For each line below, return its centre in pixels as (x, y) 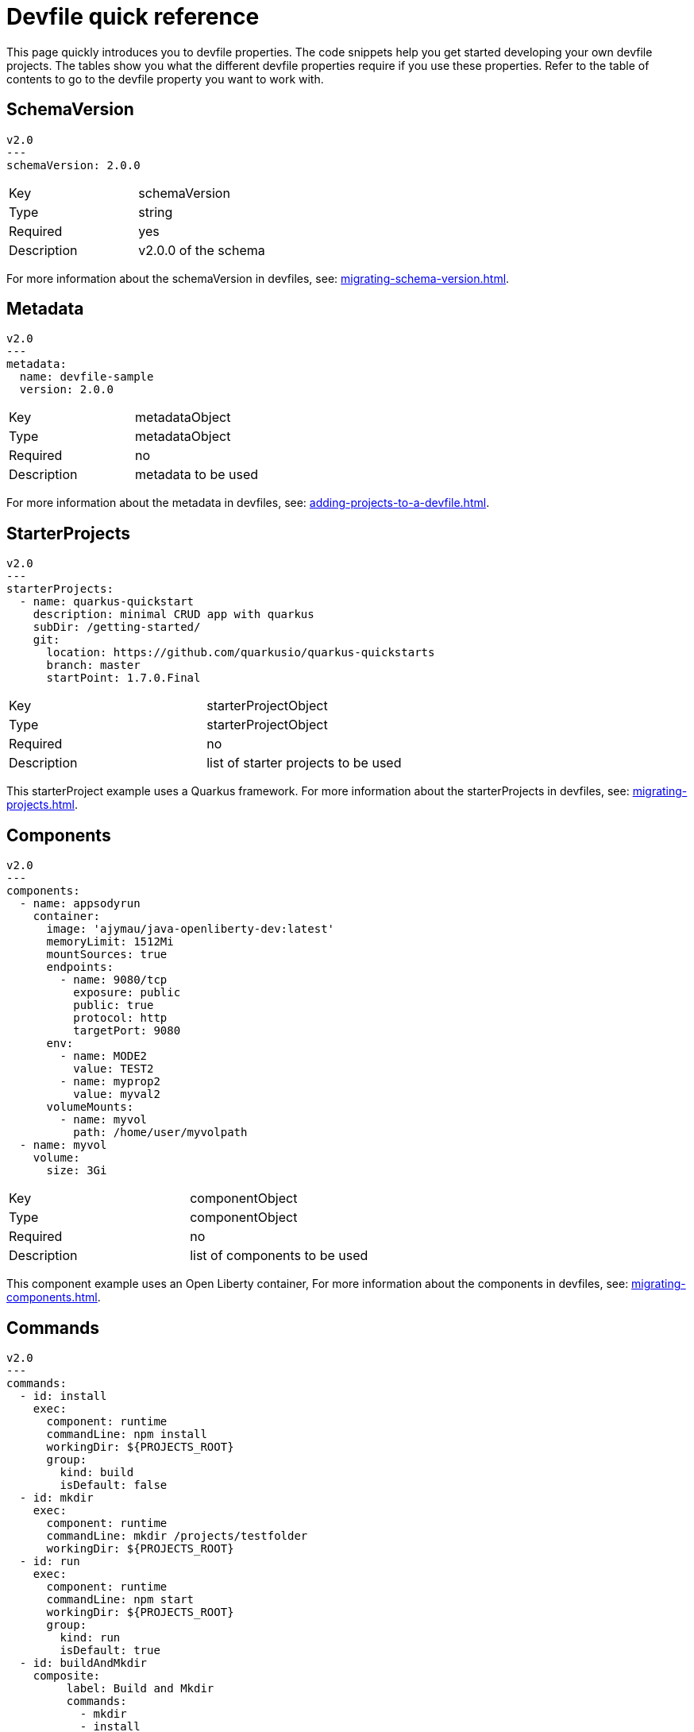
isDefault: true (110, 1650)
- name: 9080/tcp (114, 980)
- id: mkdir (56, 1497)
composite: (67, 1675)
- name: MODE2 (104, 1056)
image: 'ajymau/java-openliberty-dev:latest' (191, 929)
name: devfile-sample (87, 377)
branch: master (93, 665)
